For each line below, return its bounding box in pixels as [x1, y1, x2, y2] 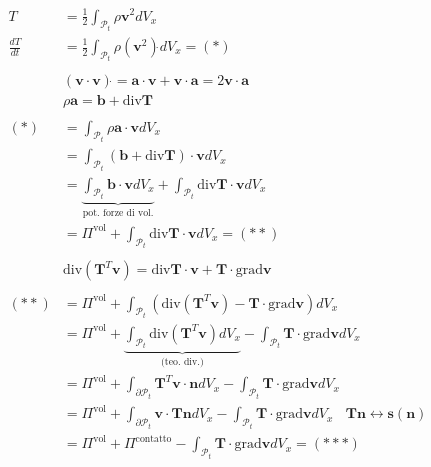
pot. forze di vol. [82, 207, 154, 218]
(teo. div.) [161, 357, 204, 368]
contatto [135, 433, 172, 444]
